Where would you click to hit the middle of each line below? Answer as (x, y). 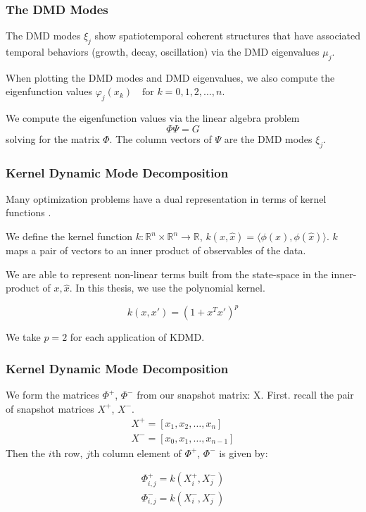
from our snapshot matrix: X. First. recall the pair (245, 395)
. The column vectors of (160, 138)
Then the (25, 452)
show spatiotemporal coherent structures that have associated (227, 36)
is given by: (244, 452)
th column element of (135, 452)
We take (23, 337)
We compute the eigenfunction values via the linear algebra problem (153, 118)
